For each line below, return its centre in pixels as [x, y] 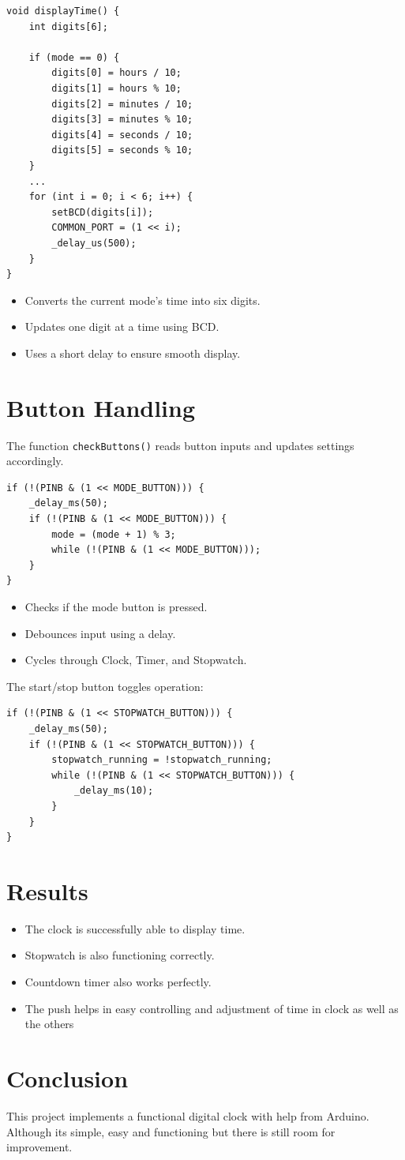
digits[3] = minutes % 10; [122, 120]
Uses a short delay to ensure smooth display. [133, 353]
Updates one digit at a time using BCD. [122, 327]
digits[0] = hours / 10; [116, 73]
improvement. [39, 1147]
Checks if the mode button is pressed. [116, 606]
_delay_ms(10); [114, 791]
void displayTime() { [63, 11]
